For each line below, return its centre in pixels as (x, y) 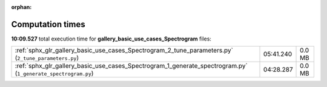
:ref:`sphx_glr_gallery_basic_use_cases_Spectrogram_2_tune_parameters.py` (124, 50)
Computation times (48, 24)
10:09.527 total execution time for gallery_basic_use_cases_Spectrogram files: (111, 39)
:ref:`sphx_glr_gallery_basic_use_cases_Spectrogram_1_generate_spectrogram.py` (131, 66)
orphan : (21, 7)
